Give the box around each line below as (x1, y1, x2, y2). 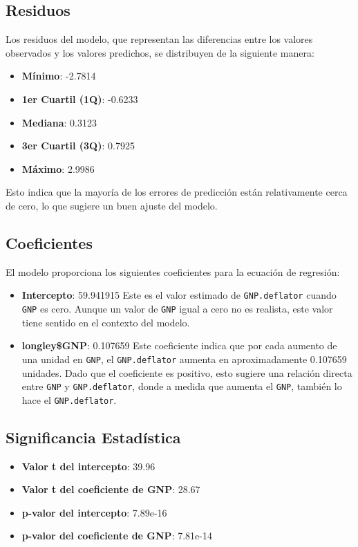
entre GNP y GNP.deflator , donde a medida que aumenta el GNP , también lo (21, 379, 342, 393)
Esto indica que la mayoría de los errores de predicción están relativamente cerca (6, 185, 348, 199)
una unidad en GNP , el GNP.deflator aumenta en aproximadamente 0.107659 (21, 351, 347, 366)
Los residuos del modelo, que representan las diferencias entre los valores (6, 32, 313, 46)
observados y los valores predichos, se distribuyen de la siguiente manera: (6, 45, 314, 59)
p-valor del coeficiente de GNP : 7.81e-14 (21, 528, 212, 543)
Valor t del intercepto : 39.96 (21, 458, 156, 473)
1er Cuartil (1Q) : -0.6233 (21, 91, 138, 106)
